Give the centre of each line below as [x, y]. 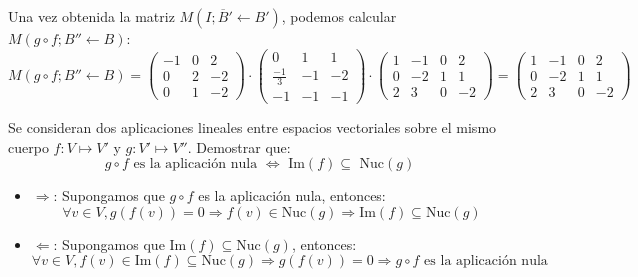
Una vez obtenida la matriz [91, 16]
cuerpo [28, 146]
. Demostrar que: [239, 146]
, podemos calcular [339, 16]
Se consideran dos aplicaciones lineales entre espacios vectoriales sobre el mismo [252, 127]
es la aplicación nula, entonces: [292, 195]
